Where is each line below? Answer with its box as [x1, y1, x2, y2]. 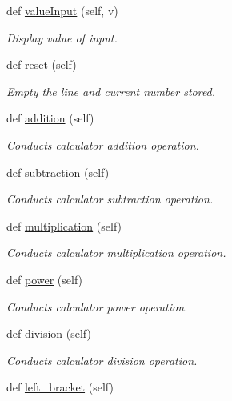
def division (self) [6, 325, 91, 342]
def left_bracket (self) [6, 379, 114, 395]
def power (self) [6, 271, 83, 287]
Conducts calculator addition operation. [6, 136, 199, 153]
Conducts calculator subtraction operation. [6, 190, 214, 207]
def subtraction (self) [6, 163, 110, 180]
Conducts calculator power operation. [6, 298, 188, 315]
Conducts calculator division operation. [6, 351, 198, 368]
